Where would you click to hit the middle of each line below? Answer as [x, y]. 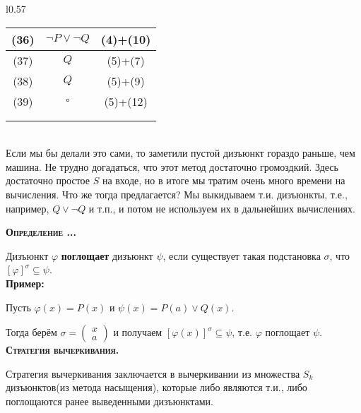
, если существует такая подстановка [242, 255]
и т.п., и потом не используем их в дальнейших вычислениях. [222, 208]
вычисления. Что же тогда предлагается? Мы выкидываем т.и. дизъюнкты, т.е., [177, 194]
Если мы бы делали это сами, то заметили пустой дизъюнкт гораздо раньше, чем [180, 153]
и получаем [138, 332]
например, [28, 208]
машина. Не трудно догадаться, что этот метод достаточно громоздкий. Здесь [172, 166]
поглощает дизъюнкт [107, 255]
